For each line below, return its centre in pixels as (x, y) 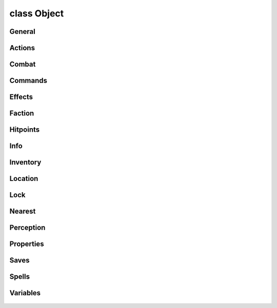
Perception (27, 228)
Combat (23, 64)
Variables (25, 293)
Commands (28, 81)
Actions (22, 48)
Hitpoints (25, 130)
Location (24, 179)
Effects (21, 97)
